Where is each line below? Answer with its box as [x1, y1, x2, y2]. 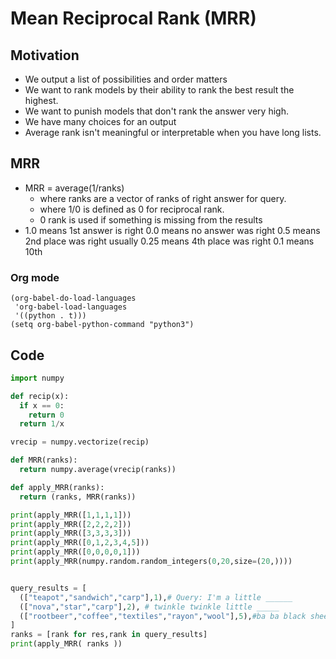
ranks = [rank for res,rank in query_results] [10, 630, 208, 640]
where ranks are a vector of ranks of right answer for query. [39, 192, 287, 204]
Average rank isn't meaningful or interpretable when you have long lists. [24, 127, 322, 138]
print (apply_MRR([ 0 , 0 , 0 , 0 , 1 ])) [10, 547, 141, 557]
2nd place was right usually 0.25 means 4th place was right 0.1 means [24, 235, 315, 247]
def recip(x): [10, 391, 70, 401]
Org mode [10, 270, 60, 284]
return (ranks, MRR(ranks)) [19, 492, 137, 502]
